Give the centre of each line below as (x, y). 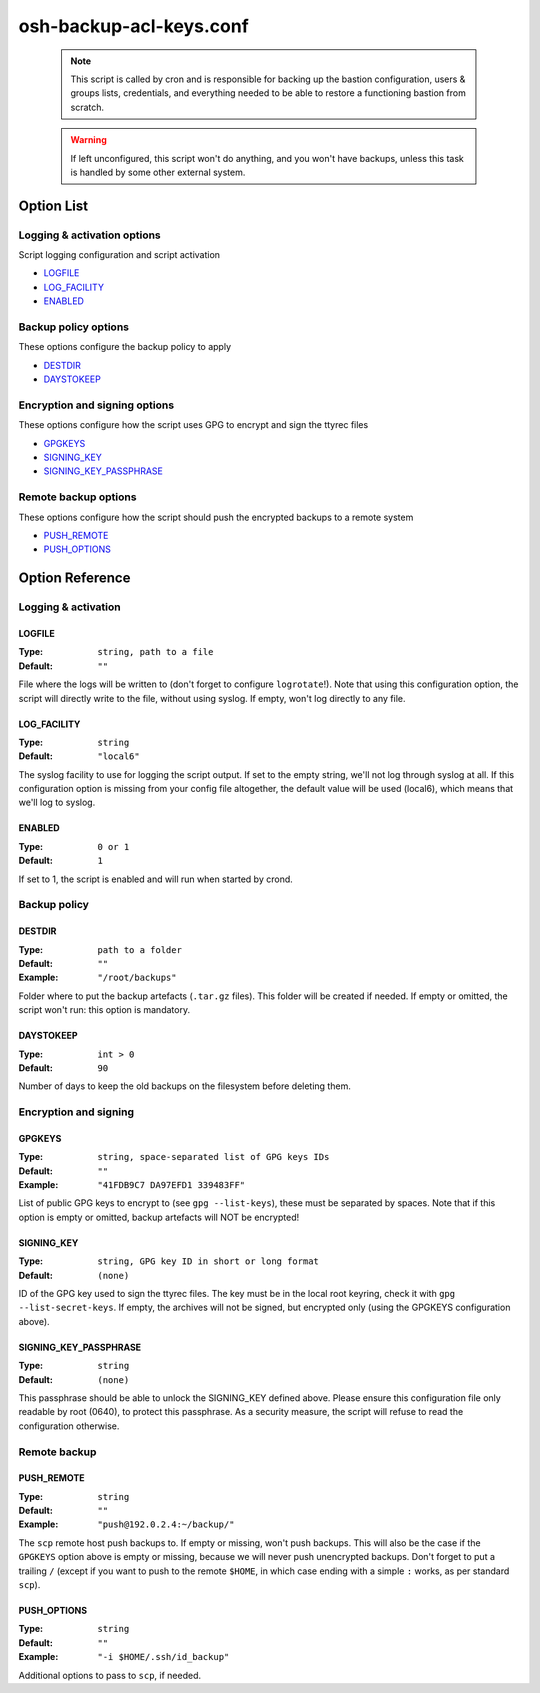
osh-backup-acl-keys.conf (133, 26)
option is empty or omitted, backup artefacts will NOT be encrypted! (159, 1217)
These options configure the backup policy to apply (125, 347)
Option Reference (74, 578)
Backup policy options (74, 327)
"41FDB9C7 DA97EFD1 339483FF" (171, 1185)
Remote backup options (77, 497)
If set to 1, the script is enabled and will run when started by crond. (156, 879)
